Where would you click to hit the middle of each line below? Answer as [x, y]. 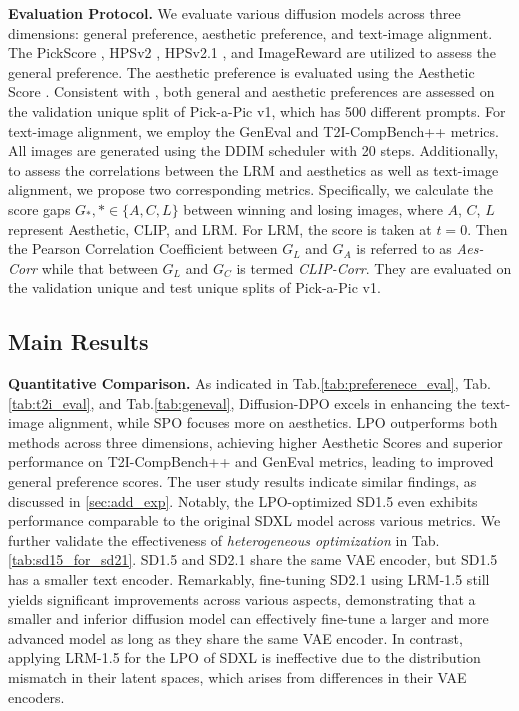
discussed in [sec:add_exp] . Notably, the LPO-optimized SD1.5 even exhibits [243, 500]
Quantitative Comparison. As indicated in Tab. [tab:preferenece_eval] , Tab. [249, 383]
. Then [487, 228]
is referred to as [404, 248]
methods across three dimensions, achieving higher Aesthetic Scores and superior [255, 441]
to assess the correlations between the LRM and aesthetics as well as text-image [253, 169]
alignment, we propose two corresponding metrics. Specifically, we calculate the [250, 189]
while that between [99, 267]
